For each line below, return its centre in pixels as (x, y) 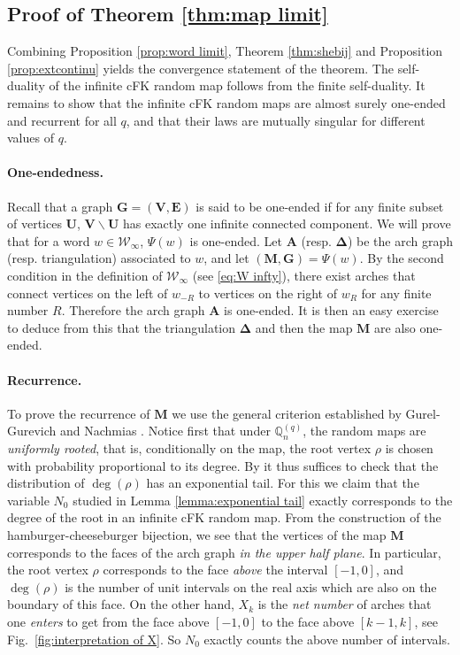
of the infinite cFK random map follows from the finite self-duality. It (237, 85)
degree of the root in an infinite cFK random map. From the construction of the (224, 517)
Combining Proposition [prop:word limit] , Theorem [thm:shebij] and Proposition (225, 51)
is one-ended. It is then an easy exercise (331, 310)
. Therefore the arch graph (133, 310)
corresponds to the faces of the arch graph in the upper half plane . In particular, (224, 552)
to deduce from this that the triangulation (122, 327)
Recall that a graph (60, 206)
